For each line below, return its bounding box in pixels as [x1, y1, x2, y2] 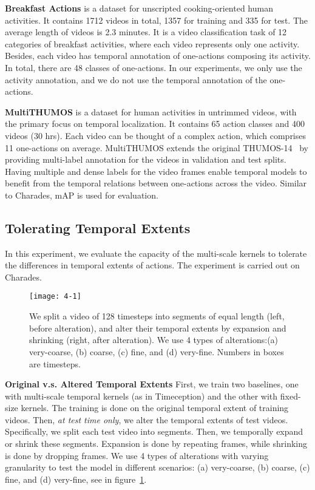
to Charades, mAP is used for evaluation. [5, 188, 158, 201]
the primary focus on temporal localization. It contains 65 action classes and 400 [5, 117, 305, 130]
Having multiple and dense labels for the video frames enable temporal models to [5, 165, 307, 177]
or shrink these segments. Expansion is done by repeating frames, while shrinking [5, 437, 308, 450]
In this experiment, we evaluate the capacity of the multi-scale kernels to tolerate [5, 247, 307, 259]
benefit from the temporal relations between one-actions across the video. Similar [5, 177, 307, 189]
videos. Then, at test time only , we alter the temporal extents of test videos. [5, 413, 288, 426]
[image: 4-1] [29, 292, 81, 301]
